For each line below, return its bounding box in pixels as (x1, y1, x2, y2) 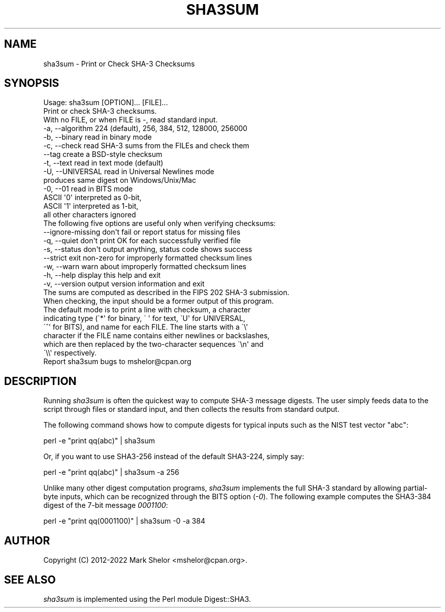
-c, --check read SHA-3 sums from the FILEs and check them (43, 141, 249, 150)
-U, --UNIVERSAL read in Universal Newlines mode (43, 167, 214, 176)
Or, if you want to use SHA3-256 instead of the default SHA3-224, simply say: (43, 452, 304, 461)
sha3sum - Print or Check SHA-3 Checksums (43, 59, 195, 68)
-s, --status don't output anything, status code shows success (43, 245, 252, 254)
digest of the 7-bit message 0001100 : (43, 501, 168, 510)
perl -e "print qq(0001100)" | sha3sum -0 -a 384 (43, 517, 205, 526)
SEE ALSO (4, 573, 56, 586)
